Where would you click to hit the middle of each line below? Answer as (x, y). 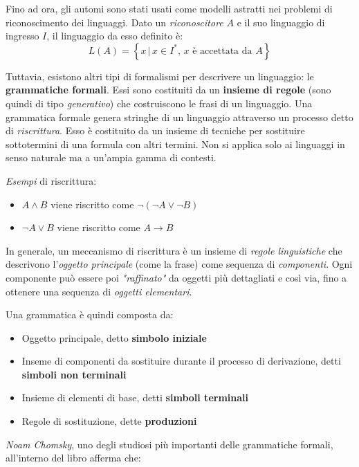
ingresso (22, 36)
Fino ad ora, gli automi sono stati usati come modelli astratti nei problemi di (169, 8)
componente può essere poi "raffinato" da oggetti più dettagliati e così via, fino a (176, 277)
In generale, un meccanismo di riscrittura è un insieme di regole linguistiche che (174, 250)
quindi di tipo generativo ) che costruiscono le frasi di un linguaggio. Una (159, 103)
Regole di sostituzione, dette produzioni (109, 421)
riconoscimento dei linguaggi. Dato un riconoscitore (114, 22)
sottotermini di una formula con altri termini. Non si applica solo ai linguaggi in (175, 144)
